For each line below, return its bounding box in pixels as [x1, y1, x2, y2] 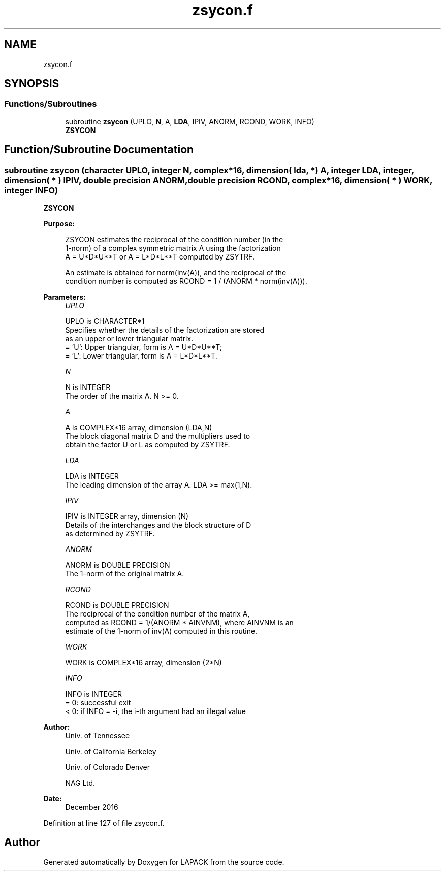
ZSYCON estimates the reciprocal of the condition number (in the [65, 235, 283, 244]
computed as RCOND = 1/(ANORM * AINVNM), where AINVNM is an [65, 618, 294, 627]
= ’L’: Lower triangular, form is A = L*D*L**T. [65, 351, 217, 361]
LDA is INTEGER [65, 472, 119, 481]
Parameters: [43, 293, 86, 302]
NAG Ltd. [65, 779, 96, 788]
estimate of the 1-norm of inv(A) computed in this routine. [65, 627, 258, 636]
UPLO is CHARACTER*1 [65, 317, 145, 326]
